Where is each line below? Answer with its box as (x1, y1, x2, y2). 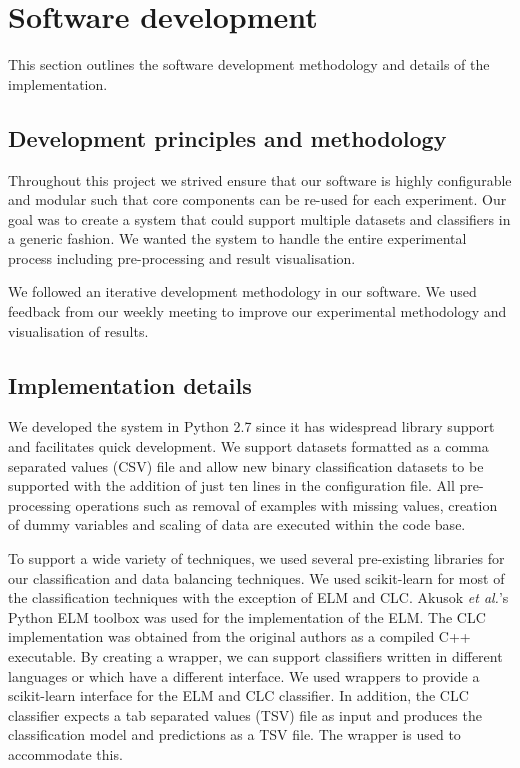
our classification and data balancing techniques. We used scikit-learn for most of (8, 567, 505, 588)
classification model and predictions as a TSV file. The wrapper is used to (8, 724, 461, 745)
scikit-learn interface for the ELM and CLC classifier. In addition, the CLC (8, 685, 469, 706)
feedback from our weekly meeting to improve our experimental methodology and (8, 301, 507, 322)
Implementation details (8, 369, 252, 400)
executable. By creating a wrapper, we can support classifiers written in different (8, 646, 503, 666)
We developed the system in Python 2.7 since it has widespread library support (8, 416, 495, 437)
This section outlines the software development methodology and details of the (8, 54, 490, 75)
